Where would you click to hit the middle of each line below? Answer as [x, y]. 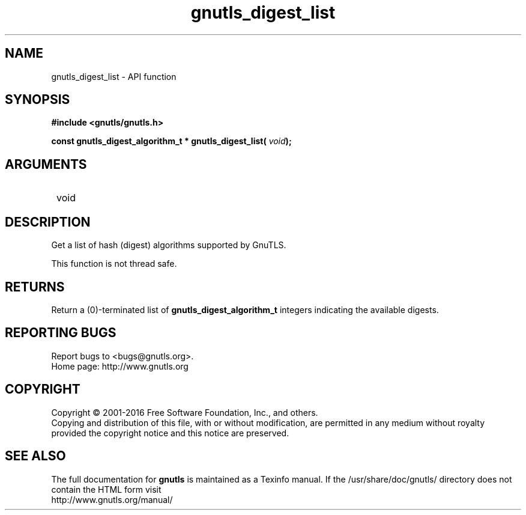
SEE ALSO [35, 456]
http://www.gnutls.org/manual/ [112, 499]
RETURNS [35, 287]
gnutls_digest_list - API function [114, 76]
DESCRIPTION [48, 222]
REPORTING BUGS [61, 333]
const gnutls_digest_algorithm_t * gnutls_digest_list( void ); [171, 141]
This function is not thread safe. [114, 264]
